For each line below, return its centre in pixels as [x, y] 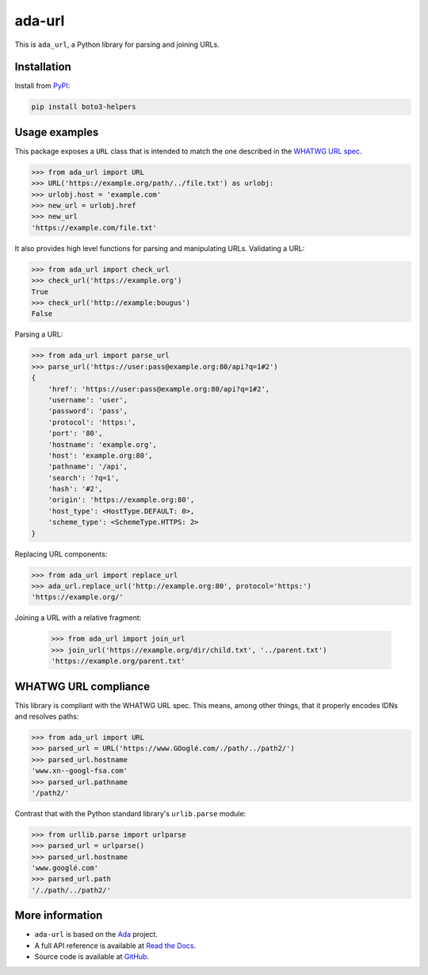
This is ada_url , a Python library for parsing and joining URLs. [117, 44]
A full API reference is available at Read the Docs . [115, 946]
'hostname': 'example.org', [103, 444]
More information [59, 916]
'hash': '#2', [75, 489]
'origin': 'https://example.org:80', [121, 500]
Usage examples [57, 132]
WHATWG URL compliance [82, 686]
